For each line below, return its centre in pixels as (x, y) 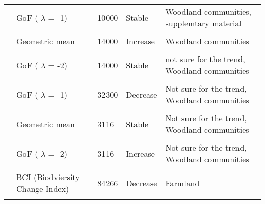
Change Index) (43, 188)
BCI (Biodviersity (48, 177)
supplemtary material (203, 23)
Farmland (182, 183)
